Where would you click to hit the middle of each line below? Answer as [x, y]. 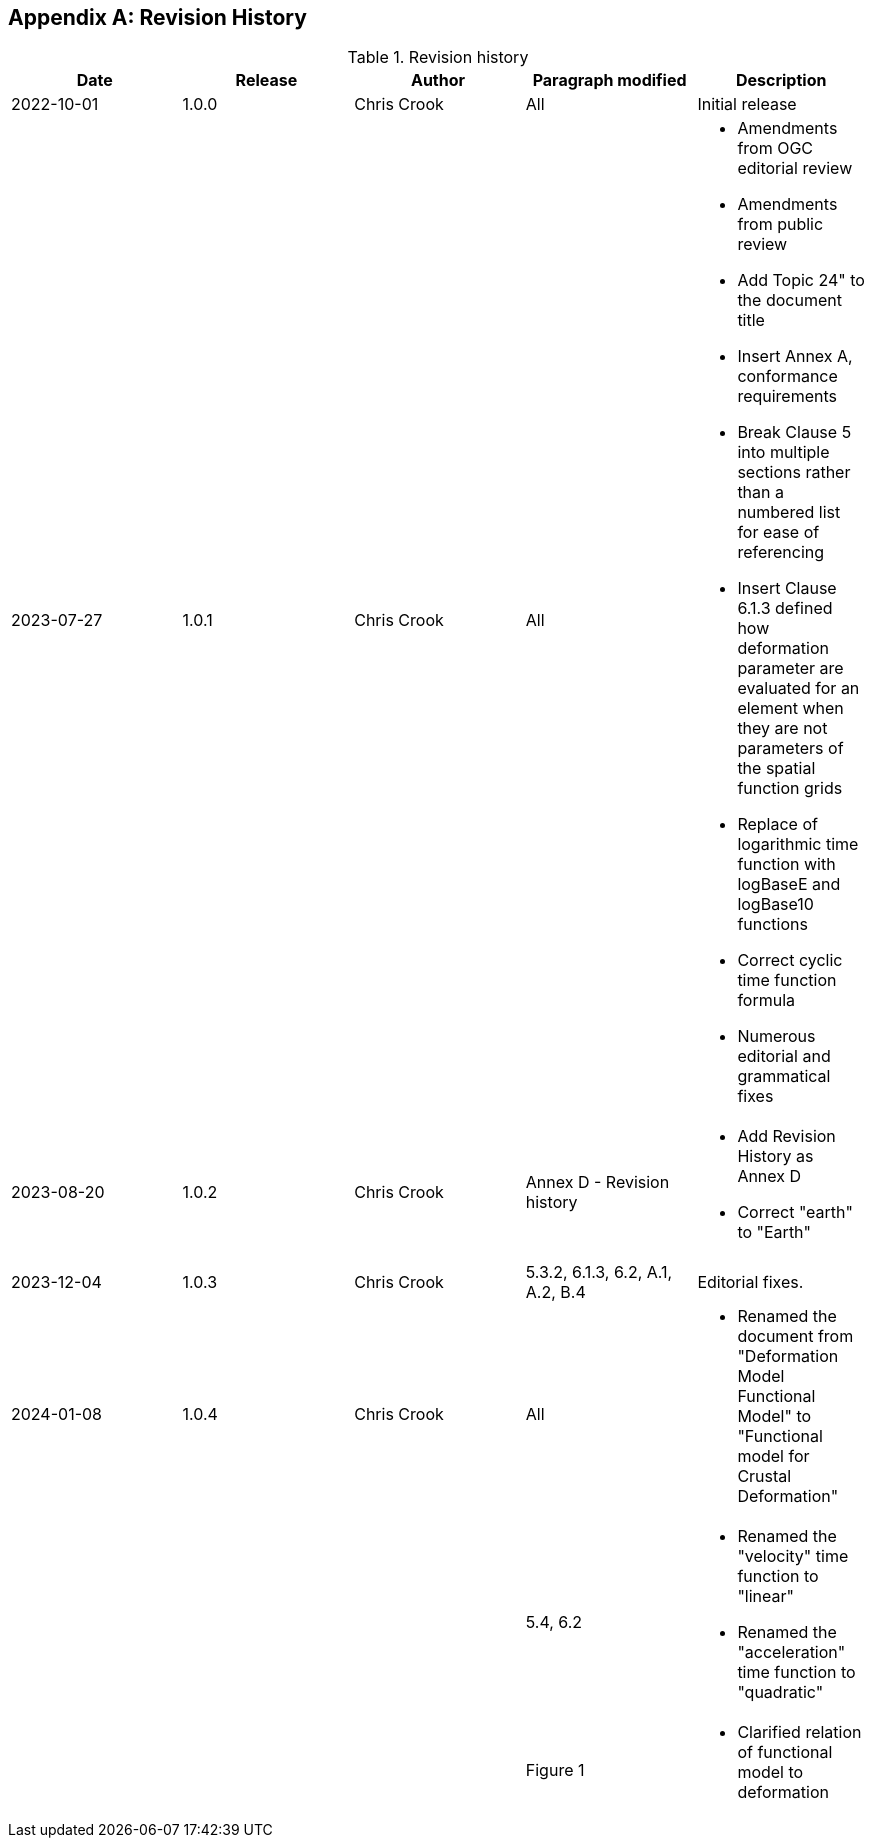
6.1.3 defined [785, 608]
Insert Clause [787, 588]
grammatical [784, 1076]
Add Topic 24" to [801, 280]
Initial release [747, 104]
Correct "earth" [795, 1212]
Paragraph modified [609, 80]
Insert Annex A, [795, 356]
